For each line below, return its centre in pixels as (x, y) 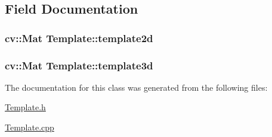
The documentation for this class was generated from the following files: (136, 87)
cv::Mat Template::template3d (79, 65)
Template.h (25, 107)
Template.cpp (30, 127)
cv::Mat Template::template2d (79, 38)
